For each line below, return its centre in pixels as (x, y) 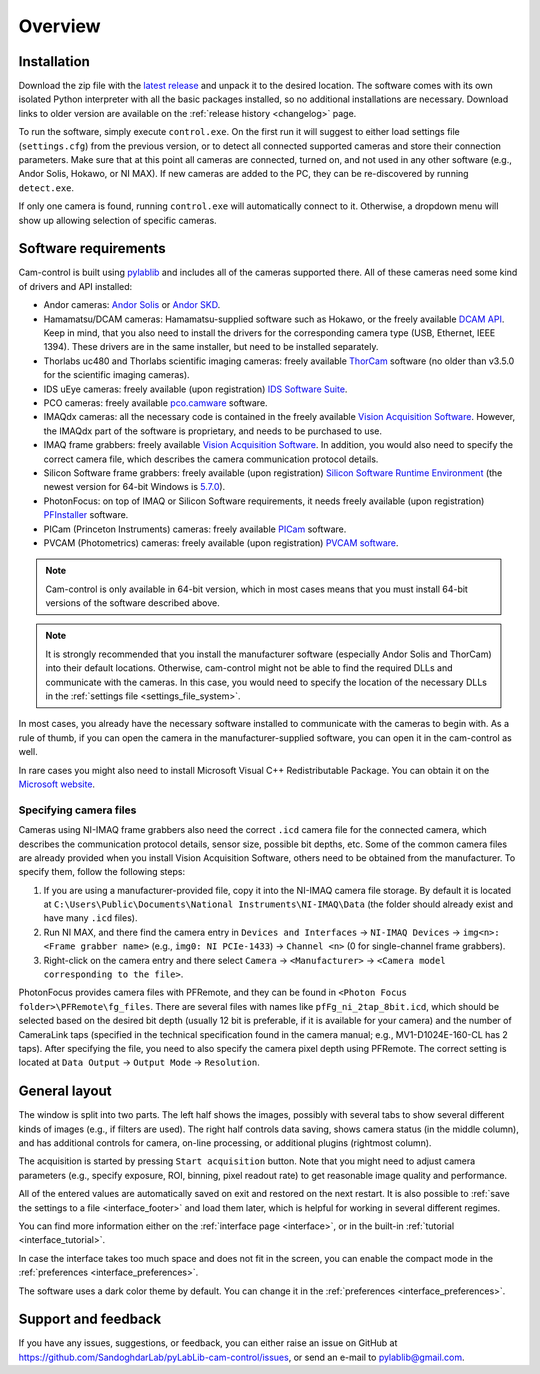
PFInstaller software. (86, 515)
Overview (59, 26)
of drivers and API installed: (75, 286)
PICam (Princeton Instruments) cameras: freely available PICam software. (195, 529)
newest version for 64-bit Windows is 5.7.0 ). (134, 487)
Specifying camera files (77, 810)
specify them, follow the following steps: (101, 872)
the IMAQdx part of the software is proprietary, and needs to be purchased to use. (212, 431)
